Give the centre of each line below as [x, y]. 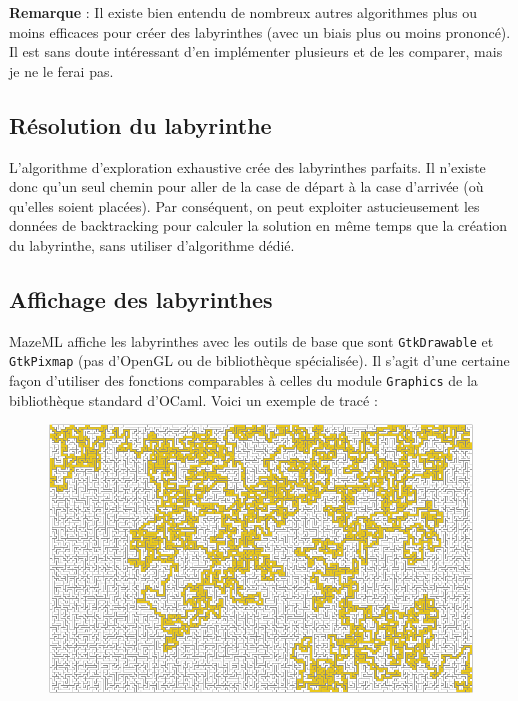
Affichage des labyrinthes [141, 298]
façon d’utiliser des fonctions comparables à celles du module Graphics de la [243, 380]
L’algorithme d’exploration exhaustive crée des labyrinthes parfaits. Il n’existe [247, 166]
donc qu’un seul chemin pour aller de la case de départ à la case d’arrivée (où [246, 186]
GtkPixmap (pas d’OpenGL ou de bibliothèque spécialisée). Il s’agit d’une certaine [259, 360]
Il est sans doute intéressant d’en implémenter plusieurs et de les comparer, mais [256, 51]
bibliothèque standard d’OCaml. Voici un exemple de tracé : [193, 399]
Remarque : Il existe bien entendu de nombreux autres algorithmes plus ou [243, 12]
